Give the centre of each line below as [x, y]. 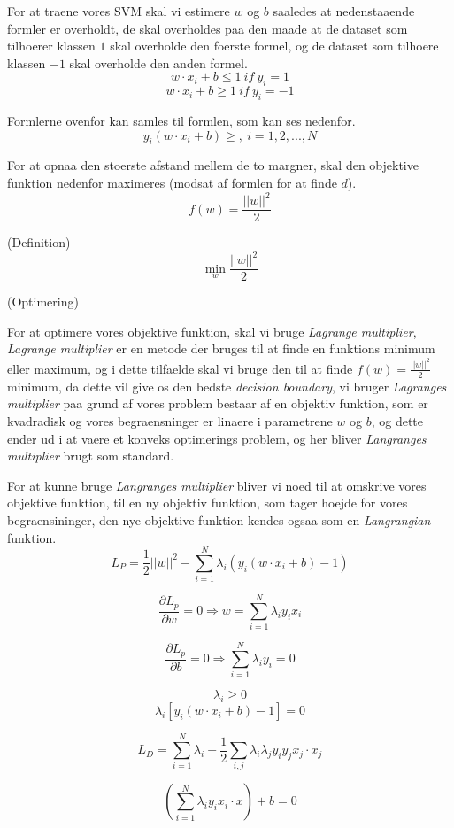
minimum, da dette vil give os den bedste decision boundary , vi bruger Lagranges [227, 386]
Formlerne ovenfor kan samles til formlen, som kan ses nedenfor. [181, 120]
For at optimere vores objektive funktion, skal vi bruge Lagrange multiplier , [212, 331]
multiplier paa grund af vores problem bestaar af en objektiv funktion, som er [218, 403]
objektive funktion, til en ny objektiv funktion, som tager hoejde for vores [208, 503]
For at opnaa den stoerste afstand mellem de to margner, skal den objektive [213, 165]
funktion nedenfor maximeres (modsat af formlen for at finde [172, 182]
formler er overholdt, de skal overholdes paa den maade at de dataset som [208, 28]
